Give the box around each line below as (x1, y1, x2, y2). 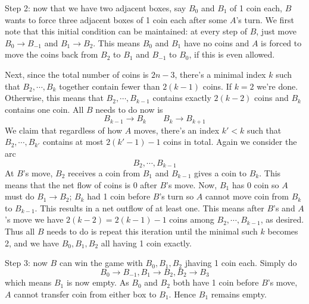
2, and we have (5, 236, 59, 249)
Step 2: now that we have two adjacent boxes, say (5, 2, 186, 14)
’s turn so (159, 190, 194, 202)
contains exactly (152, 91, 211, 104)
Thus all (5, 225, 35, 237)
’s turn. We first (236, 13, 294, 26)
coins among (169, 213, 214, 226)
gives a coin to (194, 167, 247, 179)
